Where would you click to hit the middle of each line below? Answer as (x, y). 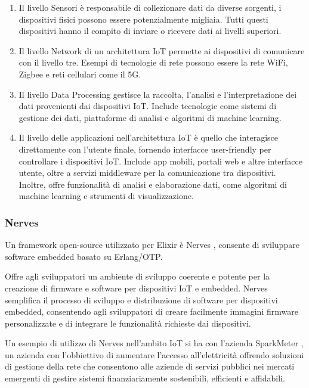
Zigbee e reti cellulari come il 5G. (80, 74)
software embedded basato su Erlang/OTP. (84, 256)
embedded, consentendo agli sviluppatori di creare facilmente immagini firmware (152, 311)
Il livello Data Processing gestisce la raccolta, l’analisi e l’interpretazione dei (158, 94)
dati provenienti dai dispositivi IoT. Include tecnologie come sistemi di (148, 106)
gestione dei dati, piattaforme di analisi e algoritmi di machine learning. (150, 117)
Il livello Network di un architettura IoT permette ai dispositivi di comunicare (162, 50)
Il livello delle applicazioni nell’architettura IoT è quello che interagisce (148, 137)
